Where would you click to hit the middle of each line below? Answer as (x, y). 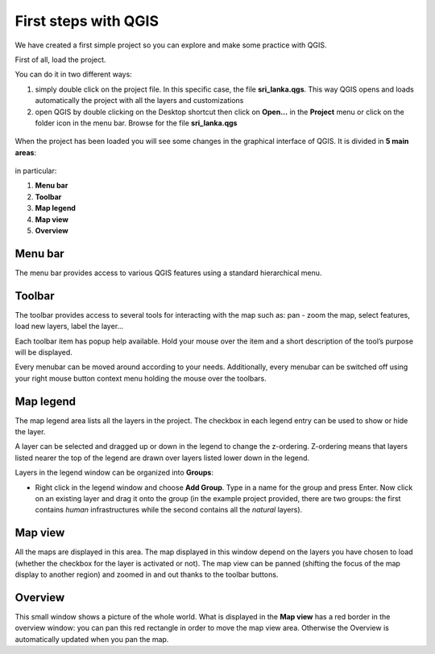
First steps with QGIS (87, 21)
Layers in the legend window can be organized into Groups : (114, 473)
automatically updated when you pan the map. (92, 639)
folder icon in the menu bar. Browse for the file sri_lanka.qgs (136, 123)
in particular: (36, 171)
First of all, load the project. (60, 60)
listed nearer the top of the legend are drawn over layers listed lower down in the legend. (162, 458)
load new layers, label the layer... (69, 327)
